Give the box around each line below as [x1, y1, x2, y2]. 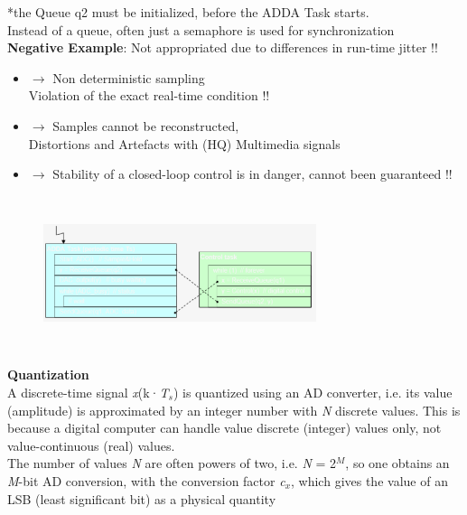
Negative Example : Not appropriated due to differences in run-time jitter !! [7, 38, 438, 57]
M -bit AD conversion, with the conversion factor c [7, 471, 285, 490]
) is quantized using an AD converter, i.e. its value [173, 383, 453, 402]
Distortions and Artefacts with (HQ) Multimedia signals [28, 134, 341, 153]
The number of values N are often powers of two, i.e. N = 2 [7, 454, 337, 473]
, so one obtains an [345, 454, 450, 473]
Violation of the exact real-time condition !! [28, 86, 270, 105]
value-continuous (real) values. [7, 435, 175, 454]
